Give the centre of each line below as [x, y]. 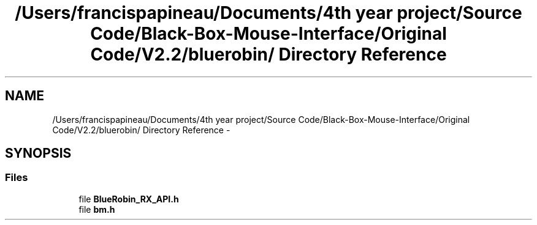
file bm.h [97, 209]
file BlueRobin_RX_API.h [129, 199]
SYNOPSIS [38, 153]
